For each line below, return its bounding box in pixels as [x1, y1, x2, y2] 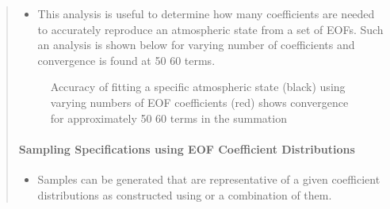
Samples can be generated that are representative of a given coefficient [37, 170, 380, 187]
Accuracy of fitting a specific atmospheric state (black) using [50, 78, 346, 95]
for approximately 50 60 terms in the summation [50, 109, 287, 126]
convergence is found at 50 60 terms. [37, 51, 216, 68]
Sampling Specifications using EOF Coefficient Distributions [18, 140, 355, 157]
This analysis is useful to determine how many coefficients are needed [37, 6, 375, 21]
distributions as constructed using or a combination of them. [37, 186, 332, 203]
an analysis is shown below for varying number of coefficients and [37, 36, 355, 53]
